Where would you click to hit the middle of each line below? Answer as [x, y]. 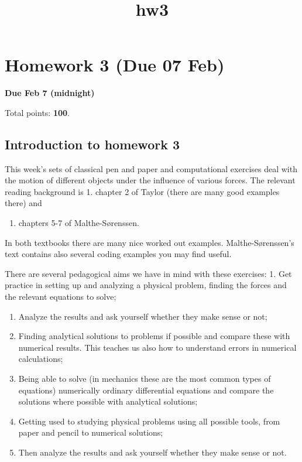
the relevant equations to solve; [61, 297]
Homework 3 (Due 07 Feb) [115, 65]
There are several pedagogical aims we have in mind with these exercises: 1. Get [148, 273]
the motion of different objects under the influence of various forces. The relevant [150, 180]
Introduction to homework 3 [92, 144]
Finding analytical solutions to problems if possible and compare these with [154, 336]
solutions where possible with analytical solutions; [108, 401]
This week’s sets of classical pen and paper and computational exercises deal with [151, 168]
